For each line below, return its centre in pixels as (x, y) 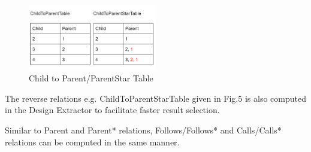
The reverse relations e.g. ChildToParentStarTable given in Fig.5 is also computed (155, 98)
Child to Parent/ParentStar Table (91, 78)
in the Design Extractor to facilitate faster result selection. (112, 110)
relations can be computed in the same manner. (92, 142)
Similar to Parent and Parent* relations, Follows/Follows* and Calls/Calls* (143, 130)
